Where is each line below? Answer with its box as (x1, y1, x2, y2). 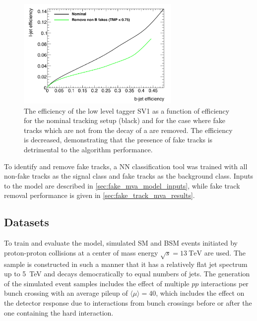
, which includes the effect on (156, 288, 245, 298)
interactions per (201, 278, 249, 288)
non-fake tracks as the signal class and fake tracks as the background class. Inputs (4, 171, 254, 181)
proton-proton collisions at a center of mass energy (4, 247, 158, 257)
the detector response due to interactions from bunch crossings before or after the (4, 297, 252, 308)
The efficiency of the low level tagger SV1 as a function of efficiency (24, 105, 230, 116)
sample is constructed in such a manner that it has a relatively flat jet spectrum (4, 258, 248, 269)
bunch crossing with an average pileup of (4, 288, 128, 298)
